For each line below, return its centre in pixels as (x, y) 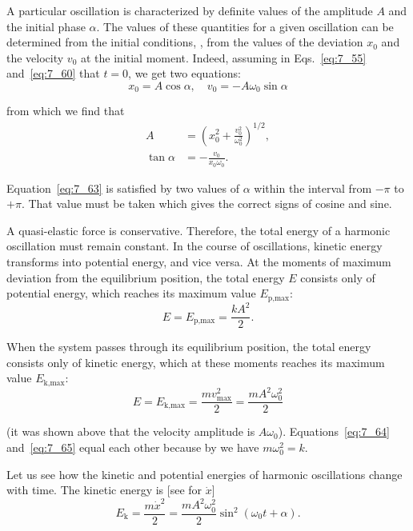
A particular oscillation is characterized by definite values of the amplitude (190, 10)
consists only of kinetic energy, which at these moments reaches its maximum (196, 362)
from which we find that (66, 111)
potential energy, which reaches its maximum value (131, 293)
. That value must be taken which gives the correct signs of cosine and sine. (206, 204)
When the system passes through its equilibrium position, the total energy (189, 347)
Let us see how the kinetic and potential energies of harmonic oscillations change (204, 474)
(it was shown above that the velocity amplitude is (131, 431)
